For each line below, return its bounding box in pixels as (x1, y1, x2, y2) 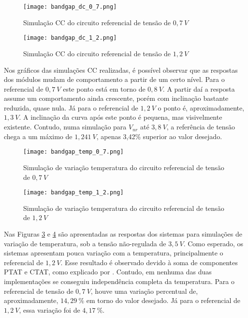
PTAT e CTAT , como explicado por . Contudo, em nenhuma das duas (4, 267, 212, 277)
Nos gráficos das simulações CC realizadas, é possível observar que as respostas (4, 64, 238, 75)
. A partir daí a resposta (162, 83, 235, 94)
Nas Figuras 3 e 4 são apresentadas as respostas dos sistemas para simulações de (4, 228, 242, 238)
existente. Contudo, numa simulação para (4, 122, 127, 132)
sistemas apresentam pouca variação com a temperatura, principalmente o (4, 248, 223, 258)
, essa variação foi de (19, 304, 80, 315)
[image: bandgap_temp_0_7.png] (23, 148, 124, 156)
